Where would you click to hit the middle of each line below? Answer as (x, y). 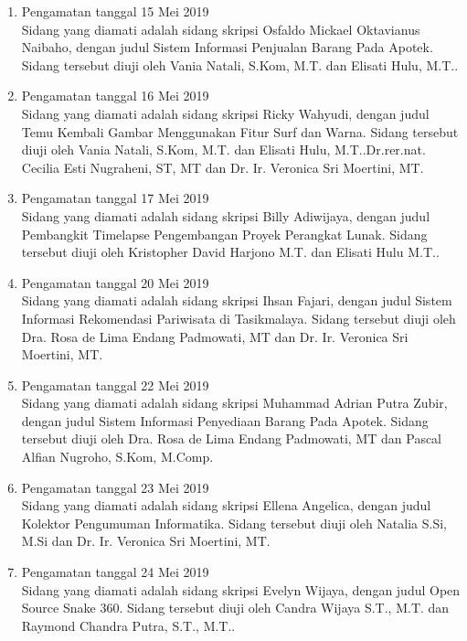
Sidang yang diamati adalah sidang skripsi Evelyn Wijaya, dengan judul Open (241, 589)
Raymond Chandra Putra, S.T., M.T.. (128, 625)
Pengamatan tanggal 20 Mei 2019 (115, 282)
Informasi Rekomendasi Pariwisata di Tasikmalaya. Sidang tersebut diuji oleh (239, 318)
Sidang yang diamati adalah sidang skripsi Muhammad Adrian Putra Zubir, (234, 403)
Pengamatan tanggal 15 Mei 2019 (115, 11)
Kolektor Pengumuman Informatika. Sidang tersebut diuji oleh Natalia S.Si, (234, 523)
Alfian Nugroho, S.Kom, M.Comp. (117, 457)
